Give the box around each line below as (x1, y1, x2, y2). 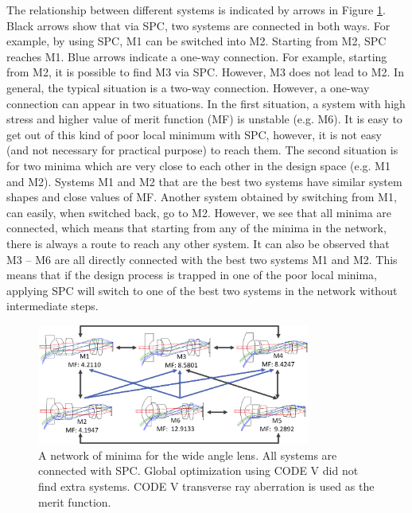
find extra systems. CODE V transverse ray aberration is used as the (38, 478, 375, 495)
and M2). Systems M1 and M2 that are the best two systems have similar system (6, 173, 402, 189)
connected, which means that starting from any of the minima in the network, (6, 220, 387, 236)
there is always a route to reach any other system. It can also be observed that (6, 235, 390, 251)
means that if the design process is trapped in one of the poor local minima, (6, 266, 378, 283)
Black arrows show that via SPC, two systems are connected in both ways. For (6, 17, 391, 33)
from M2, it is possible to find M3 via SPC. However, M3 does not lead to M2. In (6, 64, 404, 80)
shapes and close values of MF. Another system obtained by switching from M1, (6, 188, 397, 205)
